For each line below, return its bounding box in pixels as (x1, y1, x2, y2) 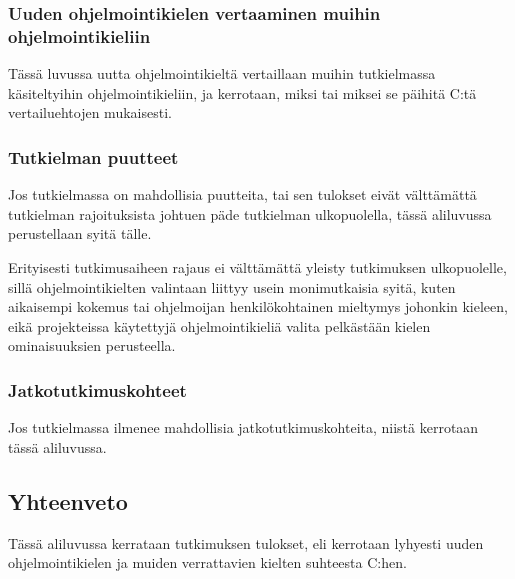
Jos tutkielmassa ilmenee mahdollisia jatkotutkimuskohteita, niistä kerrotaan (8, 417, 479, 438)
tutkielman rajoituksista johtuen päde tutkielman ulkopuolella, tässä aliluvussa (8, 203, 492, 224)
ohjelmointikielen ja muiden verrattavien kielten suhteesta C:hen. (8, 552, 407, 573)
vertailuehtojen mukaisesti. (8, 102, 172, 123)
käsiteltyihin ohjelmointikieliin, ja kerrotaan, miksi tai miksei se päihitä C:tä (8, 82, 477, 103)
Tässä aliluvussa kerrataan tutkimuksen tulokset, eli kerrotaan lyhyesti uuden (8, 532, 484, 553)
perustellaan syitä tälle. (8, 223, 152, 244)
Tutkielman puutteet (8, 144, 179, 169)
